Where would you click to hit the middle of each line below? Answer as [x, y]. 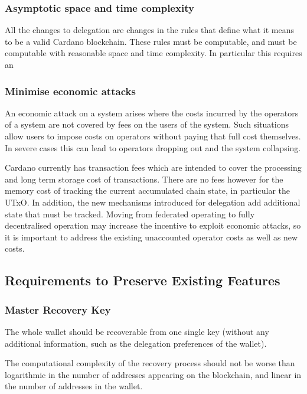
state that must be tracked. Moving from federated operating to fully [130, 214]
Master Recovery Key [58, 309]
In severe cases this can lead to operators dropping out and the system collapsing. [153, 147]
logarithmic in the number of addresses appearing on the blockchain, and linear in [153, 374]
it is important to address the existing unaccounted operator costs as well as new [151, 237]
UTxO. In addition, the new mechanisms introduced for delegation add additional [153, 202]
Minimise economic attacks [70, 91]
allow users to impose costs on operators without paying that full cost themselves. [153, 136]
